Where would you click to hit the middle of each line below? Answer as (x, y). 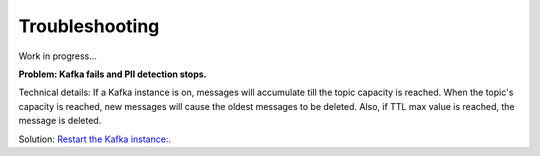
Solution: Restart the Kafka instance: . (95, 139)
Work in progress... (57, 56)
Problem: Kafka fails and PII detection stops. (112, 74)
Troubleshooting (89, 26)
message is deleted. (60, 121)
